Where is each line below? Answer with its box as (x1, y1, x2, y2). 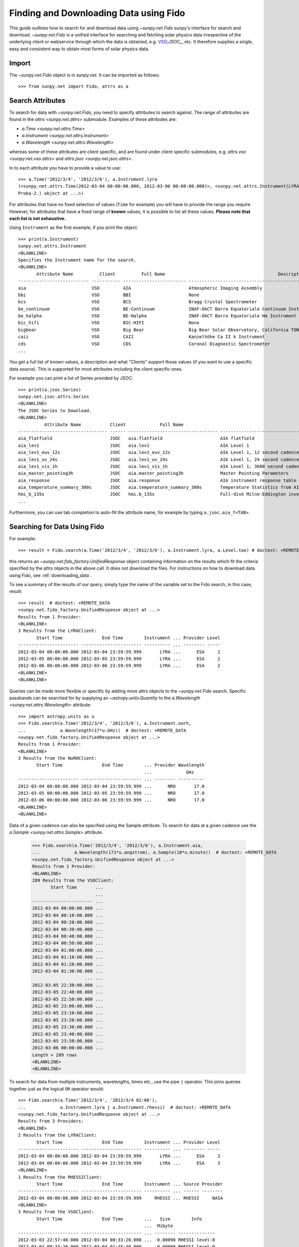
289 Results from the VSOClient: (32, 877, 114, 883)
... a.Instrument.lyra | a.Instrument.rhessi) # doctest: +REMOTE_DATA (18, 1104, 231, 1110)
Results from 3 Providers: (18, 1118, 84, 1124)
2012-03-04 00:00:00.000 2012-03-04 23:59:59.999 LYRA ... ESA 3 (18, 1160, 221, 1166)
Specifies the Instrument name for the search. (18, 257, 137, 263)
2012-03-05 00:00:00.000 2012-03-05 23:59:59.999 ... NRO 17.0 (18, 791, 205, 796)
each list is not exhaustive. (9, 215, 66, 221)
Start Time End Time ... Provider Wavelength (36, 762, 205, 768)
